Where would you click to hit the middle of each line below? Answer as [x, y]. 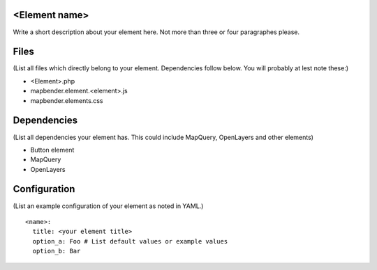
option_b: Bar [57, 251]
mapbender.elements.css [67, 100]
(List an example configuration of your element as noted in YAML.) [108, 206]
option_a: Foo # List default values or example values [130, 241]
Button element [52, 150]
